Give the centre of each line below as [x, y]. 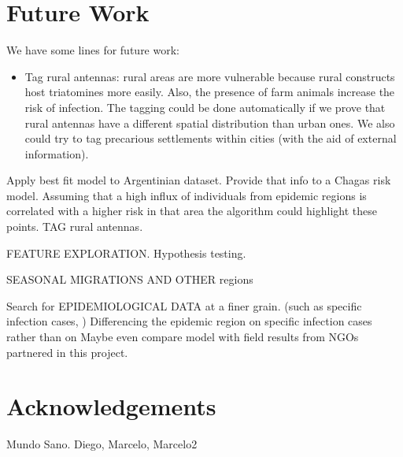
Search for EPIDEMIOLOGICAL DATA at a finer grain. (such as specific [184, 305]
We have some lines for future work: [93, 50]
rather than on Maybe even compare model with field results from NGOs [183, 337]
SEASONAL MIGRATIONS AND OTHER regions [130, 279]
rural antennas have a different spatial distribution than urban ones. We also [210, 123]
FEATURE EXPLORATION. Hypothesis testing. [126, 253]
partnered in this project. [67, 352]
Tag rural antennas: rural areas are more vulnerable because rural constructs [210, 76]
